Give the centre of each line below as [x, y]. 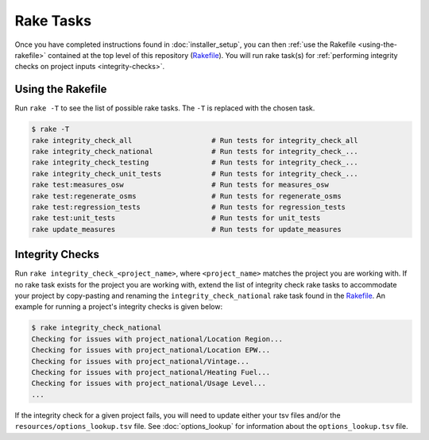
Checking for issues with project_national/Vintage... [140, 361]
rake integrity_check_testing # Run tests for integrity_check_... [195, 162]
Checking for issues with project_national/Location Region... [157, 339]
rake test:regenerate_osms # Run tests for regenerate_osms [186, 196]
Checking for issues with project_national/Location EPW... [151, 350]
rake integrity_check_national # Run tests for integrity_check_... [195, 151]
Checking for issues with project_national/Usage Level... [149, 384]
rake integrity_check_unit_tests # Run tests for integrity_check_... [195, 174]
